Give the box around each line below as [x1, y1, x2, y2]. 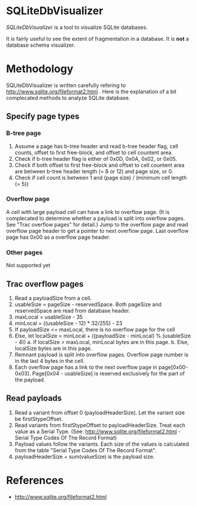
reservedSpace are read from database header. [14, 307, 131, 314]
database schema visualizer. [6, 41, 75, 48]
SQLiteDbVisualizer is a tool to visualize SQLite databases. [6, 24, 148, 31]
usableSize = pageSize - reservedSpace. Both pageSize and [14, 300, 162, 308]
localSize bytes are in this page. [14, 345, 93, 352]
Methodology [6, 62, 74, 76]
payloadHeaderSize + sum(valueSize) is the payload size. [14, 453, 155, 460]
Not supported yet [6, 262, 51, 269]
